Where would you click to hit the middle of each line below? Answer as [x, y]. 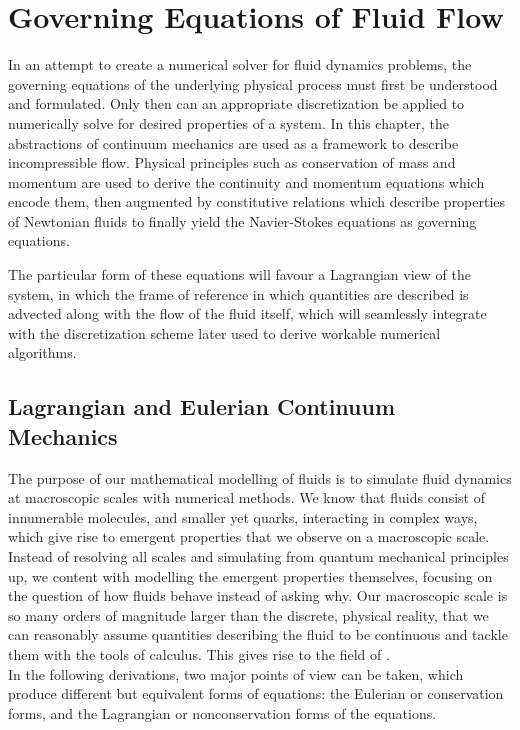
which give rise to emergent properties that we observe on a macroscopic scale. [249, 536]
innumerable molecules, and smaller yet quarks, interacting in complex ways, [243, 516]
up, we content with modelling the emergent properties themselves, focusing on [250, 575]
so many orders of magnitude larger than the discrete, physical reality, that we [248, 614]
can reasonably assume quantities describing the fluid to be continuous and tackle [258, 634]
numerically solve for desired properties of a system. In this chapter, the [228, 122]
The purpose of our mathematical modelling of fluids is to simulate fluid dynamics [260, 477]
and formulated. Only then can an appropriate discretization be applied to [236, 103]
